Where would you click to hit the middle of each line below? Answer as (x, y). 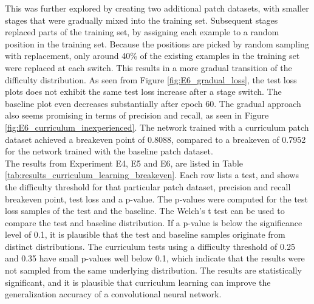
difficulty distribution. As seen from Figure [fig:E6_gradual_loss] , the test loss (151, 79)
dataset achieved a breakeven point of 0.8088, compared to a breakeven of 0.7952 (155, 139)
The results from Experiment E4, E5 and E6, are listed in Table (124, 163)
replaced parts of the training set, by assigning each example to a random (142, 32)
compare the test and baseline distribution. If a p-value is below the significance (154, 222)
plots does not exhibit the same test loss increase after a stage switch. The (143, 92)
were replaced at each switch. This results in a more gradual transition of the (148, 67)
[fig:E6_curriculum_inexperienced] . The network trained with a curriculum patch (157, 127)
